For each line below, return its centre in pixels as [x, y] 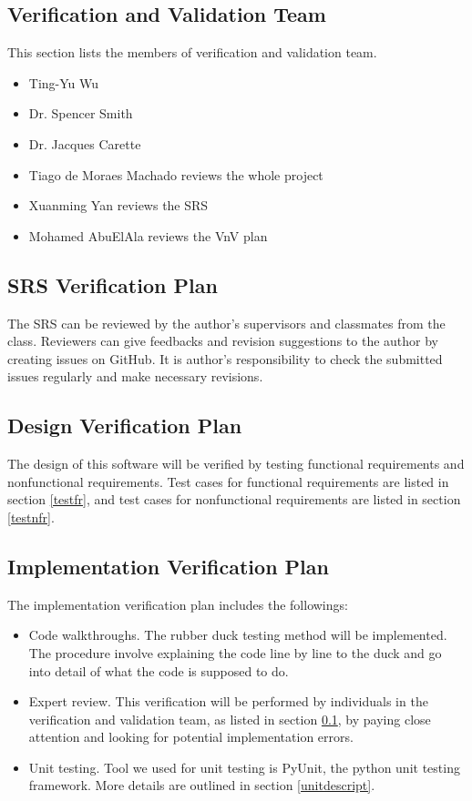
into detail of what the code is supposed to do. [159, 670]
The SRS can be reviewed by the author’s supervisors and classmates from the [226, 323]
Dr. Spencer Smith [81, 113]
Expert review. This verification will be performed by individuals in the [228, 701]
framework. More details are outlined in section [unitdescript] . [202, 785]
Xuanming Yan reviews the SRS [118, 205]
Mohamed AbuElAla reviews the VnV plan [148, 235]
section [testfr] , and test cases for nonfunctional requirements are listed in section [234, 499]
